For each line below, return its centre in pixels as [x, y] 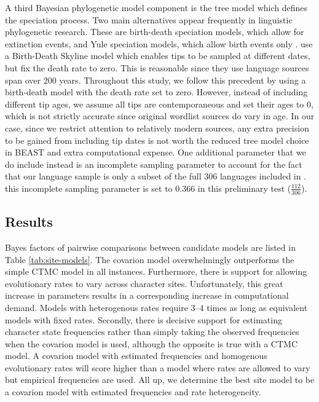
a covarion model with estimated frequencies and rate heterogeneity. [133, 392]
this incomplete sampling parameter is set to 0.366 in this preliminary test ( [148, 188]
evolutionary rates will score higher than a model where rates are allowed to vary [158, 367]
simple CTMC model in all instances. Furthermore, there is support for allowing [156, 271]
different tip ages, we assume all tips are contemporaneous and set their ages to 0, [159, 104]
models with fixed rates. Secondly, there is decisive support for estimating [144, 319]
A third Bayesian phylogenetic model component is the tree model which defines [156, 7]
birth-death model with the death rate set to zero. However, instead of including [156, 92]
